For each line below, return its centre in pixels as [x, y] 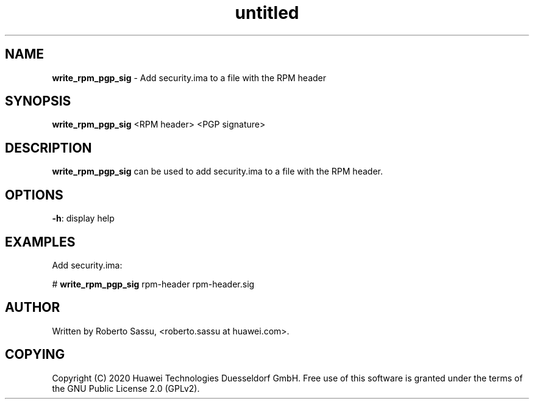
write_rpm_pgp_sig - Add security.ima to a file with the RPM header [189, 78]
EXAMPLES [40, 242]
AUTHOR [33, 308]
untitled [267, 13]
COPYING [35, 355]
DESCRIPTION [48, 148]
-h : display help [83, 218]
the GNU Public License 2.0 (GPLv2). [126, 388]
